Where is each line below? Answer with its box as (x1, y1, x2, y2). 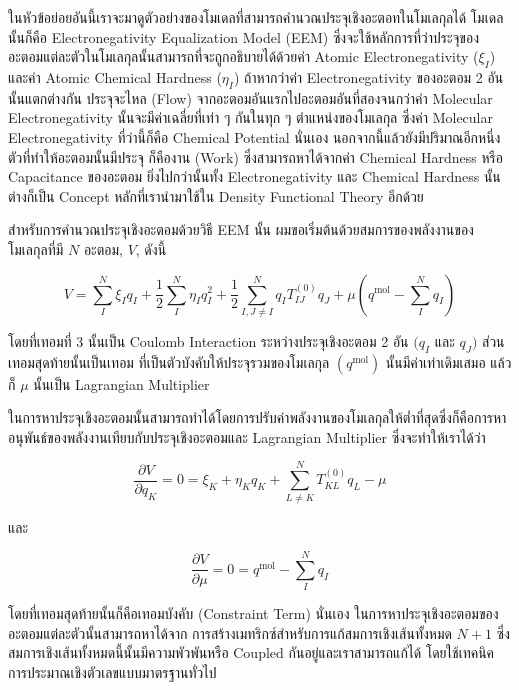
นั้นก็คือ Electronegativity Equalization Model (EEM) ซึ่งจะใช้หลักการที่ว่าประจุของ (8, 26, 479, 47)
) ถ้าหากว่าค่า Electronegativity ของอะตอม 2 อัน (233, 66, 504, 87)
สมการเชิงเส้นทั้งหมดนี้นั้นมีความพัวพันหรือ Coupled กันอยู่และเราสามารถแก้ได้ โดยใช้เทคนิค (8, 642, 495, 663)
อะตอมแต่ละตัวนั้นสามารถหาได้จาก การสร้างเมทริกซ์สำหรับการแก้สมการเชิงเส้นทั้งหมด (8, 622, 452, 643)
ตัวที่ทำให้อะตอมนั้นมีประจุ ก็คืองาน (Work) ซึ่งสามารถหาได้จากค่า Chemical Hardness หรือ (8, 146, 503, 167)
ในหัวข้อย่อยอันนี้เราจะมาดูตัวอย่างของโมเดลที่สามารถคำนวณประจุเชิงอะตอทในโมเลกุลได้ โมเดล (8, 7, 504, 27)
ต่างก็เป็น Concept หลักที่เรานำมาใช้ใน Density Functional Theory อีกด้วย (8, 185, 424, 206)
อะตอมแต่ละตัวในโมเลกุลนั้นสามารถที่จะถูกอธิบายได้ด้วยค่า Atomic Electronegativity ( (8, 46, 479, 67)
